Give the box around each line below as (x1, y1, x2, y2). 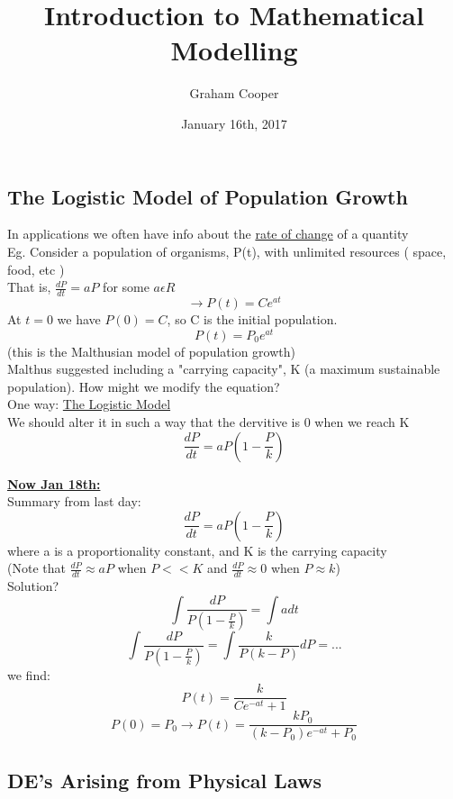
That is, (7, 277, 51, 296)
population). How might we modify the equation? (7, 377, 280, 395)
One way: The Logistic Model (7, 395, 171, 413)
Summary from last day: (7, 492, 141, 511)
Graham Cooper (189, 84, 279, 103)
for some (103, 277, 149, 296)
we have (57, 310, 101, 328)
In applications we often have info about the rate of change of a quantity (7, 224, 409, 243)
